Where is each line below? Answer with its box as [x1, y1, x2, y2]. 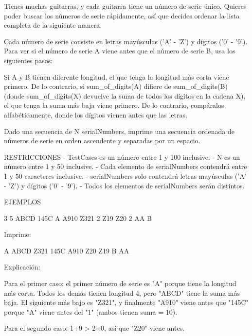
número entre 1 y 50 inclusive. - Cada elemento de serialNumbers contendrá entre [4, 161, 247, 171]
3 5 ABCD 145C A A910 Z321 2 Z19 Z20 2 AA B [4, 213, 152, 223]
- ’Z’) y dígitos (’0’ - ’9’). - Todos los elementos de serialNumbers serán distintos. [4, 180, 245, 190]
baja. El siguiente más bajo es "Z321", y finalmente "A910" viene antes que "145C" [4, 297, 249, 307]
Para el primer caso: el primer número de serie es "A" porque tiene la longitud [4, 278, 236, 288]
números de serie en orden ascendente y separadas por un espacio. [4, 135, 200, 146]
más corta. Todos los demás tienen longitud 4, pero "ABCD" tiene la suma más [4, 287, 240, 298]
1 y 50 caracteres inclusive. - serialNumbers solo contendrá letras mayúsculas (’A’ [4, 170, 247, 181]
